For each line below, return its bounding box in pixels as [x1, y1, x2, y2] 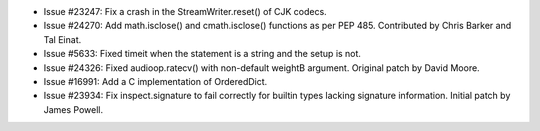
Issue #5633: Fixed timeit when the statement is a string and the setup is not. [43, 48, 362, 60]
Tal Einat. [43, 33, 82, 45]
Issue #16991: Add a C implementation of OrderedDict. [43, 75, 268, 87]
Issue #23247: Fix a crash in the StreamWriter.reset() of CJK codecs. [43, 6, 327, 17]
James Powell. [43, 103, 104, 115]
